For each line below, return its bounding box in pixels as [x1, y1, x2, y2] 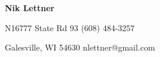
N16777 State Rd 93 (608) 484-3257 [5, 21, 135, 33]
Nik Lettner [5, 2, 55, 14]
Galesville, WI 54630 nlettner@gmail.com [5, 41, 155, 53]
